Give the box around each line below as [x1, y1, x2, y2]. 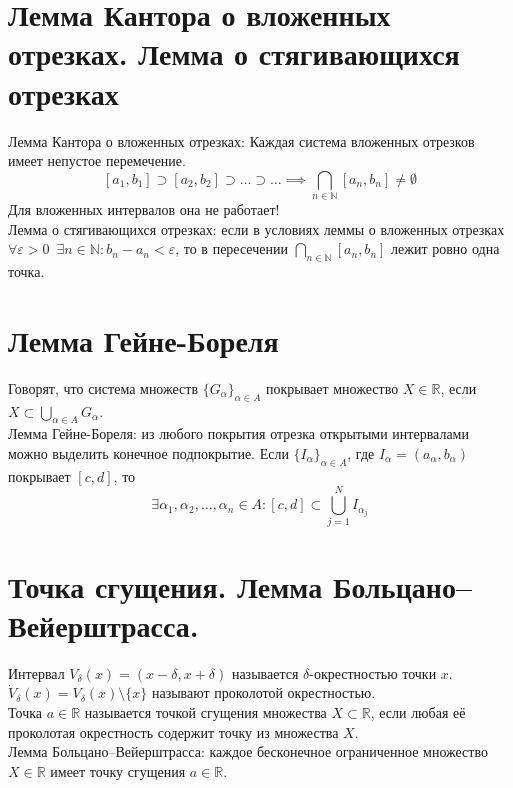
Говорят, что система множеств [8, 377, 199, 398]
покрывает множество [265, 377, 399, 398]
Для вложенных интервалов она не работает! [8, 199, 280, 220]
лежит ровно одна [391, 238, 500, 259]
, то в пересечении [175, 238, 288, 259]
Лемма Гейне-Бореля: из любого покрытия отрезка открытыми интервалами [8, 423, 469, 444]
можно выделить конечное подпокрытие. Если [8, 442, 289, 463]
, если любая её [370, 701, 466, 722]
